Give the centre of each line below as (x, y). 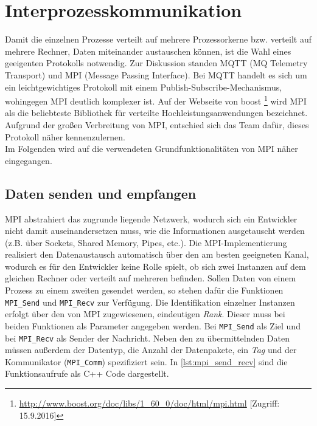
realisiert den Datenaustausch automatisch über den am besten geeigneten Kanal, (157, 254)
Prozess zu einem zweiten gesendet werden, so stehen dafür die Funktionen (144, 290)
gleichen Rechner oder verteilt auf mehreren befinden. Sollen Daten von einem (151, 278)
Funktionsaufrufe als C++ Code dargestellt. (87, 373)
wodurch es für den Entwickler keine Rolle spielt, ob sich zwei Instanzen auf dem (155, 266)
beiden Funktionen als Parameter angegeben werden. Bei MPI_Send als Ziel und (153, 325)
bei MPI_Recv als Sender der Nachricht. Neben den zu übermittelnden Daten (148, 338)
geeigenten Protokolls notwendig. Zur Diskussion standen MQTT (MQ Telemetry (156, 63)
